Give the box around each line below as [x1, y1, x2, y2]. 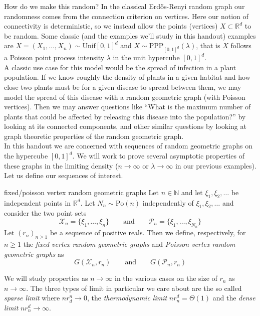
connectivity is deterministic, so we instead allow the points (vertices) [4, 21, 218, 31]
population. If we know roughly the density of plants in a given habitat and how [4, 72, 250, 82]
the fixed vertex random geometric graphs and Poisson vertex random [23, 239, 235, 249]
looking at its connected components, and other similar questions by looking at [4, 121, 246, 131]
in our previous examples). [175, 160, 256, 171]
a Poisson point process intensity [4, 52, 105, 63]
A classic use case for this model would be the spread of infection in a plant [4, 62, 236, 72]
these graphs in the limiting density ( [4, 160, 118, 171]
